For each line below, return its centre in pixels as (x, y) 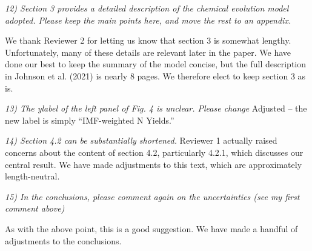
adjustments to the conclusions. (63, 240)
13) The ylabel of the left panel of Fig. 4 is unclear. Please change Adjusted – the (156, 108)
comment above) (35, 208)
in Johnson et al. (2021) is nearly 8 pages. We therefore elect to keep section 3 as (155, 75)
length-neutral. (32, 176)
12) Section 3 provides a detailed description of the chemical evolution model (147, 8)
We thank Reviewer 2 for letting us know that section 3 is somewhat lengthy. (148, 40)
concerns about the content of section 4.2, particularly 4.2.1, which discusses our (154, 152)
